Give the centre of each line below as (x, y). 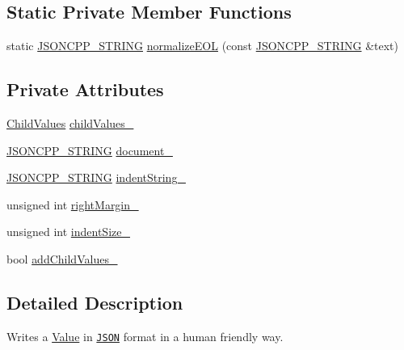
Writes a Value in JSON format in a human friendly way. (145, 336)
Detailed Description (95, 302)
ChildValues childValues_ (70, 123)
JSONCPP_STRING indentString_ (96, 177)
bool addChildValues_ (62, 258)
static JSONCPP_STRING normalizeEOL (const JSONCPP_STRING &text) (203, 46)
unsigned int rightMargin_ (73, 204)
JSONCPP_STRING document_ (90, 150)
